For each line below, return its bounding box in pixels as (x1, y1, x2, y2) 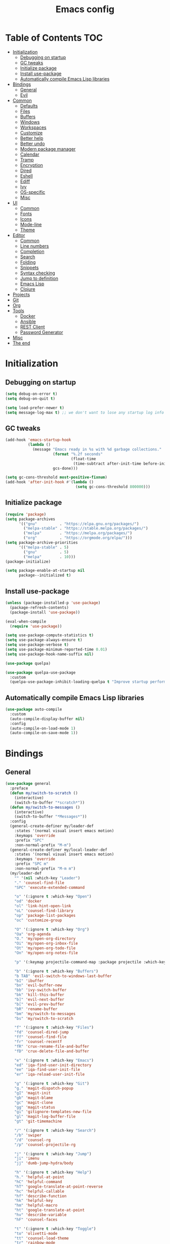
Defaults (20, 102, 38, 109)
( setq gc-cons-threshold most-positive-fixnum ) (5, 475, 108, 480)
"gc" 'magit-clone (14, 1100, 53, 1105)
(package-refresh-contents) (10, 605, 69, 610)
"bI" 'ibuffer (14, 978, 44, 983)
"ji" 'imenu (14, 1156, 39, 1161)
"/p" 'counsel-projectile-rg (14, 1142, 76, 1147)
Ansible (20, 318, 36, 324)
